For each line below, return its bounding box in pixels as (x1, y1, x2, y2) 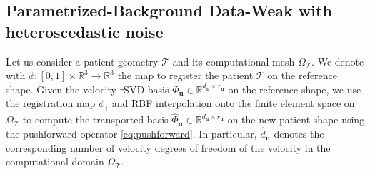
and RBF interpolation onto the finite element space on (111, 96, 355, 111)
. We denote (311, 53, 364, 68)
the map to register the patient (117, 68, 254, 83)
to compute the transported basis (22, 112, 169, 127)
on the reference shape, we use (228, 81, 361, 96)
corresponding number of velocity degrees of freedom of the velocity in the (6, 140, 331, 155)
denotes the (274, 126, 324, 141)
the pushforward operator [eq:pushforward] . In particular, (6, 126, 257, 141)
